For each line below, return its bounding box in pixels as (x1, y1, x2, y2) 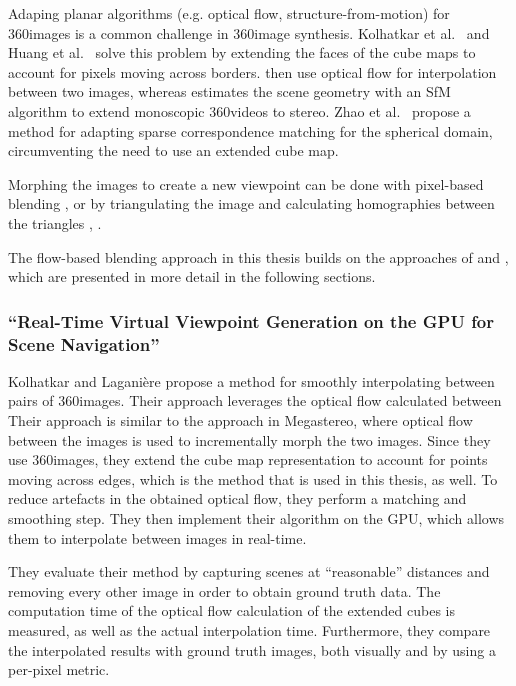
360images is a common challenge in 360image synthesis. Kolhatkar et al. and (8, 22, 490, 43)
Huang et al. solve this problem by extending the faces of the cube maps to (8, 42, 476, 63)
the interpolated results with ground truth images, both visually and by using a (8, 639, 496, 660)
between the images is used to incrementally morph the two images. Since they (8, 429, 491, 450)
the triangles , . (8, 212, 102, 233)
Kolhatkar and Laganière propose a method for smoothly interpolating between (8, 370, 495, 391)
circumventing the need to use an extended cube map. (8, 140, 339, 161)
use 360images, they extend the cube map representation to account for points (8, 449, 488, 470)
